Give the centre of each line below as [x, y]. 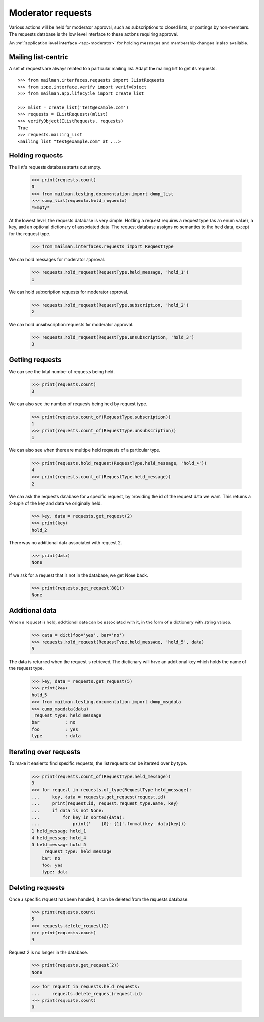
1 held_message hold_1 [59, 831]
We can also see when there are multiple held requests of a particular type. [85, 450]
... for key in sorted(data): [78, 817]
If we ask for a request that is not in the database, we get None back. [79, 575]
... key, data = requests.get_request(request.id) [99, 797]
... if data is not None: [68, 810]
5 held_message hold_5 [59, 844]
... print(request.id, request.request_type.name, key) [105, 804]
